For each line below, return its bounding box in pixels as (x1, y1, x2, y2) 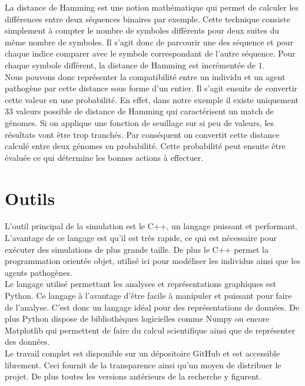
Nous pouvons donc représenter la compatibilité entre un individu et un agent (5, 70, 286, 83)
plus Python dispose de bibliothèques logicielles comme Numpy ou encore (5, 312, 270, 325)
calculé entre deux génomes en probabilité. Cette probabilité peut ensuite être (5, 140, 286, 152)
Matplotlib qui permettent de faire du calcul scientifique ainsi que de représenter (5, 324, 296, 336)
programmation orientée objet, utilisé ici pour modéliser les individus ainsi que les (5, 255, 300, 267)
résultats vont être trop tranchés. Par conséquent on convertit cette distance (5, 128, 280, 140)
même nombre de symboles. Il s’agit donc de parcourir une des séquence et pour (5, 35, 294, 48)
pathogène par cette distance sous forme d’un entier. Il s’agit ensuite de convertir (5, 82, 297, 94)
